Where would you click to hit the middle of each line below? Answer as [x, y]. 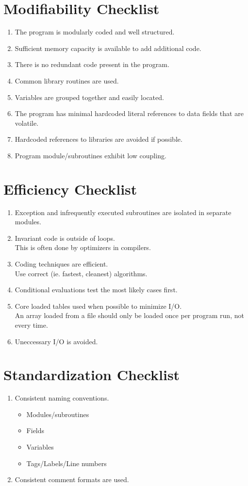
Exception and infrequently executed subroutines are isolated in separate [123, 212]
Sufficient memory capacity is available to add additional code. [108, 48]
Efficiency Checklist [70, 189]
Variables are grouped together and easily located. [89, 97]
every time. [31, 325]
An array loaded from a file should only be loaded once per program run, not [129, 315]
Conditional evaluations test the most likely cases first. [96, 290]
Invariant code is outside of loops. [65, 238]
